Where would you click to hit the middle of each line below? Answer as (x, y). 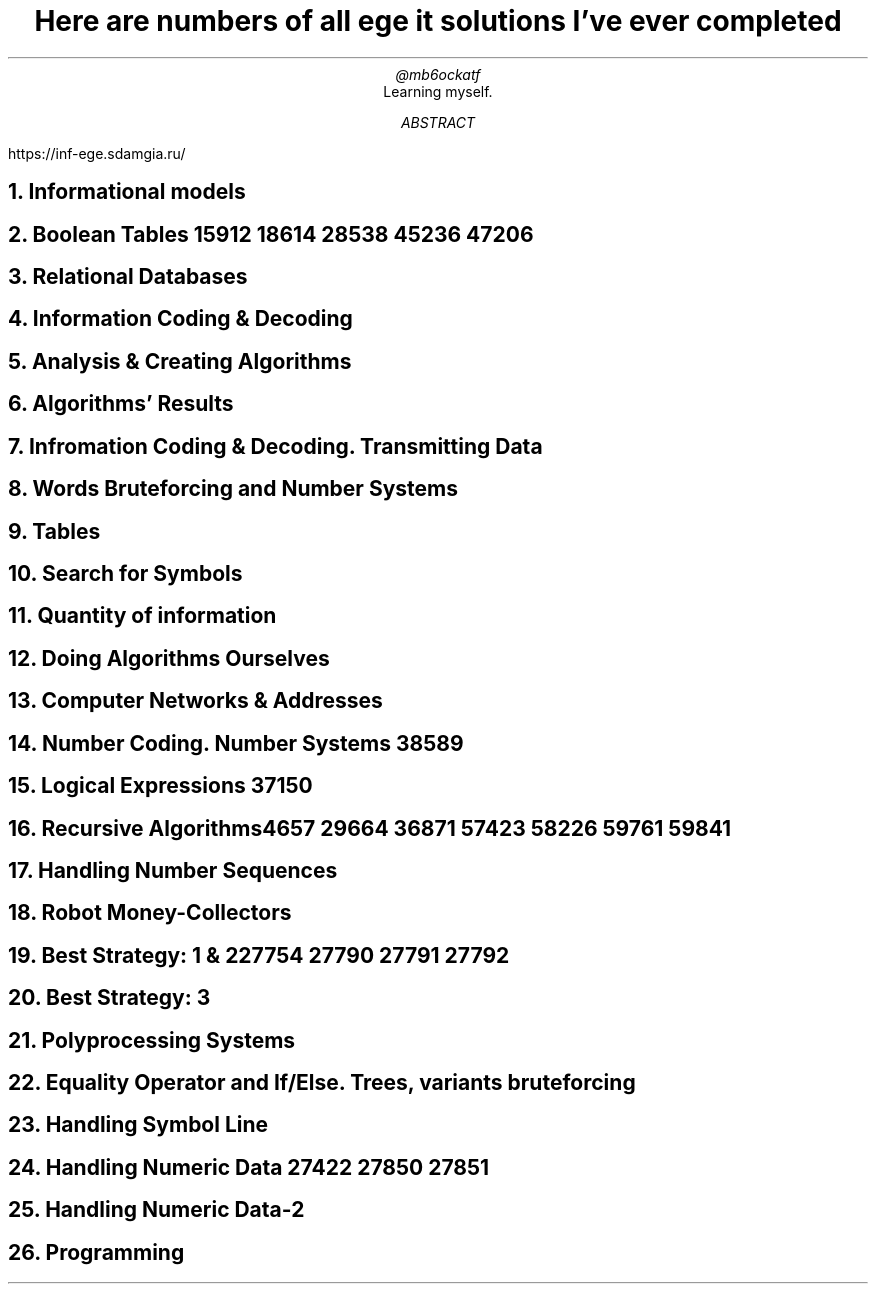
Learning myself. (438, 91)
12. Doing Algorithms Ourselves (169, 658)
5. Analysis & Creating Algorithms (180, 361)
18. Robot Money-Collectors (150, 913)
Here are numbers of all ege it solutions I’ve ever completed (438, 21)
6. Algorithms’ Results (121, 404)
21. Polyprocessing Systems (152, 1040)
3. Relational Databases (128, 277)
